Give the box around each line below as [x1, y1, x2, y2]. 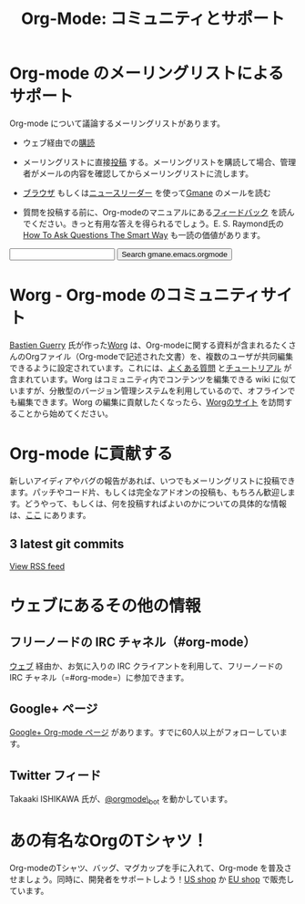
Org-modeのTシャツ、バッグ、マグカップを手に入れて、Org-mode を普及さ [9, 862, 293, 873]
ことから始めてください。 [16, 408, 114, 419]
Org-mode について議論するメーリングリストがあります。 [9, 118, 226, 129]
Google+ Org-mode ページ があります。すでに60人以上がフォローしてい [9, 727, 280, 738]
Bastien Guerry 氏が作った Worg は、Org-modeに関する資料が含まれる [9, 339, 273, 350]
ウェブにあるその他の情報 [9, 595, 202, 616]
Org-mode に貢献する [9, 443, 173, 464]
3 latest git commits [9, 536, 125, 552]
